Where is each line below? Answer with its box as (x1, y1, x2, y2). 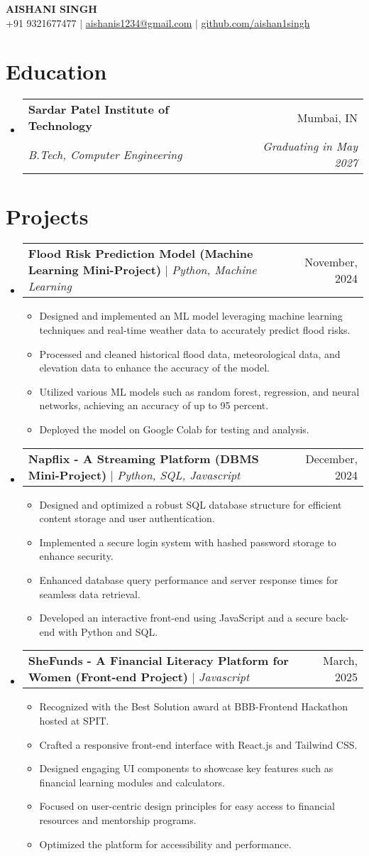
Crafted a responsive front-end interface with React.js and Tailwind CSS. (39, 737, 358, 752)
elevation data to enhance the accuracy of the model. (39, 360, 270, 375)
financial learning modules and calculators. (39, 774, 225, 789)
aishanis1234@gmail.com (85, 15, 192, 30)
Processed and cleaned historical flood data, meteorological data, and (39, 346, 341, 361)
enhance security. (39, 548, 114, 563)
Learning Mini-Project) (28, 261, 162, 278)
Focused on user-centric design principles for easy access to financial (39, 798, 335, 813)
